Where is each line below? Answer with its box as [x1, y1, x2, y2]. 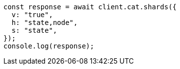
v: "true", [11, 11, 53, 19]
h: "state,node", [11, 19, 78, 26]
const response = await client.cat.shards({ [3, 3, 177, 11]
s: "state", [11, 26, 57, 34]
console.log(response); [3, 42, 94, 50]
